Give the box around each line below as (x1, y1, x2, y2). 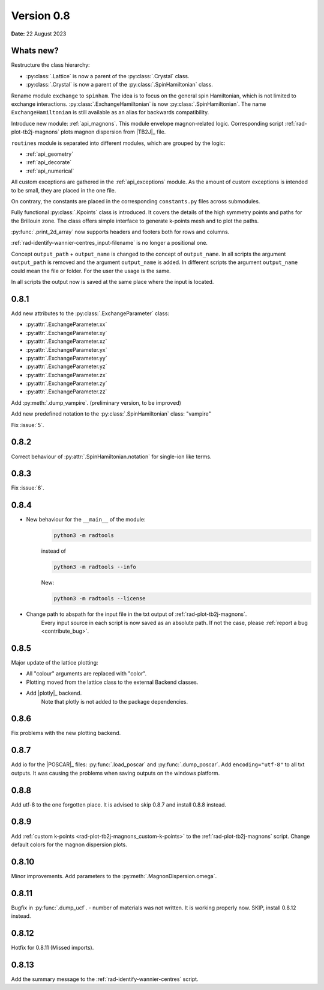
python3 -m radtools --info (53, 564, 136, 571)
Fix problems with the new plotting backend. (11, 730, 121, 737)
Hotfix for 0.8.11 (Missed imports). (11, 944, 94, 952)
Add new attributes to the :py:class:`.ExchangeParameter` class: (11, 310, 170, 317)
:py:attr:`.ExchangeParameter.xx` (26, 321, 107, 328)
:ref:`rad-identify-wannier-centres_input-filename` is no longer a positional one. (11, 239, 208, 247)
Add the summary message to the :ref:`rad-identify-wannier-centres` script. (11, 975, 199, 983)
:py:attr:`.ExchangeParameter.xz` (26, 337, 107, 345)
